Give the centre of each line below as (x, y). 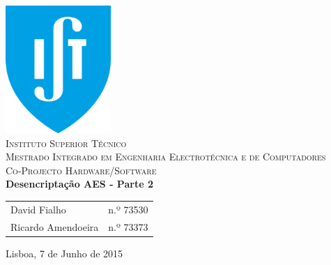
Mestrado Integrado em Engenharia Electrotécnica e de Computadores (166, 157)
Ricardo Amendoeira (55, 226)
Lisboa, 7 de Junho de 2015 (64, 253)
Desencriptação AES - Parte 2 (79, 184)
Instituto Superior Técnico (66, 143)
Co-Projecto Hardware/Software (81, 170)
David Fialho (38, 209)
